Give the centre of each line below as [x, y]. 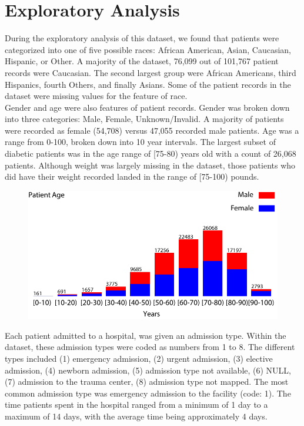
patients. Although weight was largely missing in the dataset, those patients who [150, 165]
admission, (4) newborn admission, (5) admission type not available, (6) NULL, [148, 370]
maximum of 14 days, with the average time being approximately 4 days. [136, 416]
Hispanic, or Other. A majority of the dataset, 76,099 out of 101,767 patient [142, 61]
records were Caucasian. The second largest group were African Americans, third [151, 72]
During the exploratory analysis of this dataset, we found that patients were [142, 38]
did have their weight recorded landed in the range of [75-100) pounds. [132, 176]
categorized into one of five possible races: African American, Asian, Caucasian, [148, 49]
